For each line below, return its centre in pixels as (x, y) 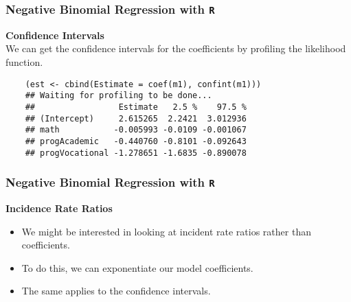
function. (24, 61)
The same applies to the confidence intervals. (116, 291)
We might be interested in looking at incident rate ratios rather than (166, 231)
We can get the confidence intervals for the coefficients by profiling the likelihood (176, 48)
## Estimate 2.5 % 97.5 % (136, 107)
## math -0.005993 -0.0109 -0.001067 (136, 130)
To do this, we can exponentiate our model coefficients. (137, 267)
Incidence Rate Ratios (59, 208)
